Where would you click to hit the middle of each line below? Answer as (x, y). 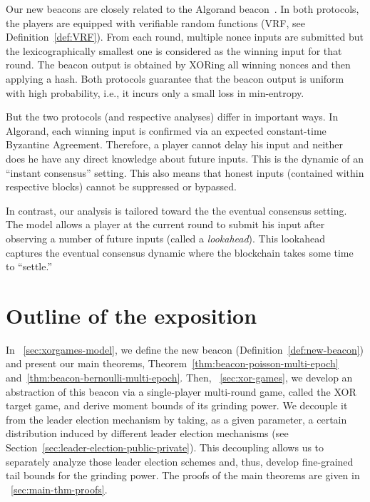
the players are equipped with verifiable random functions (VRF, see (156, 22)
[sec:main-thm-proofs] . (59, 489)
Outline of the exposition (132, 315)
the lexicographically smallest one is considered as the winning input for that (174, 50)
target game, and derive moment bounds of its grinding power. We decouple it (177, 405)
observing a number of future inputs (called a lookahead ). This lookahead (166, 238)
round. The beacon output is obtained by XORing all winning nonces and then (178, 65)
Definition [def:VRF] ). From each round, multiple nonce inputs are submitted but (185, 37)
